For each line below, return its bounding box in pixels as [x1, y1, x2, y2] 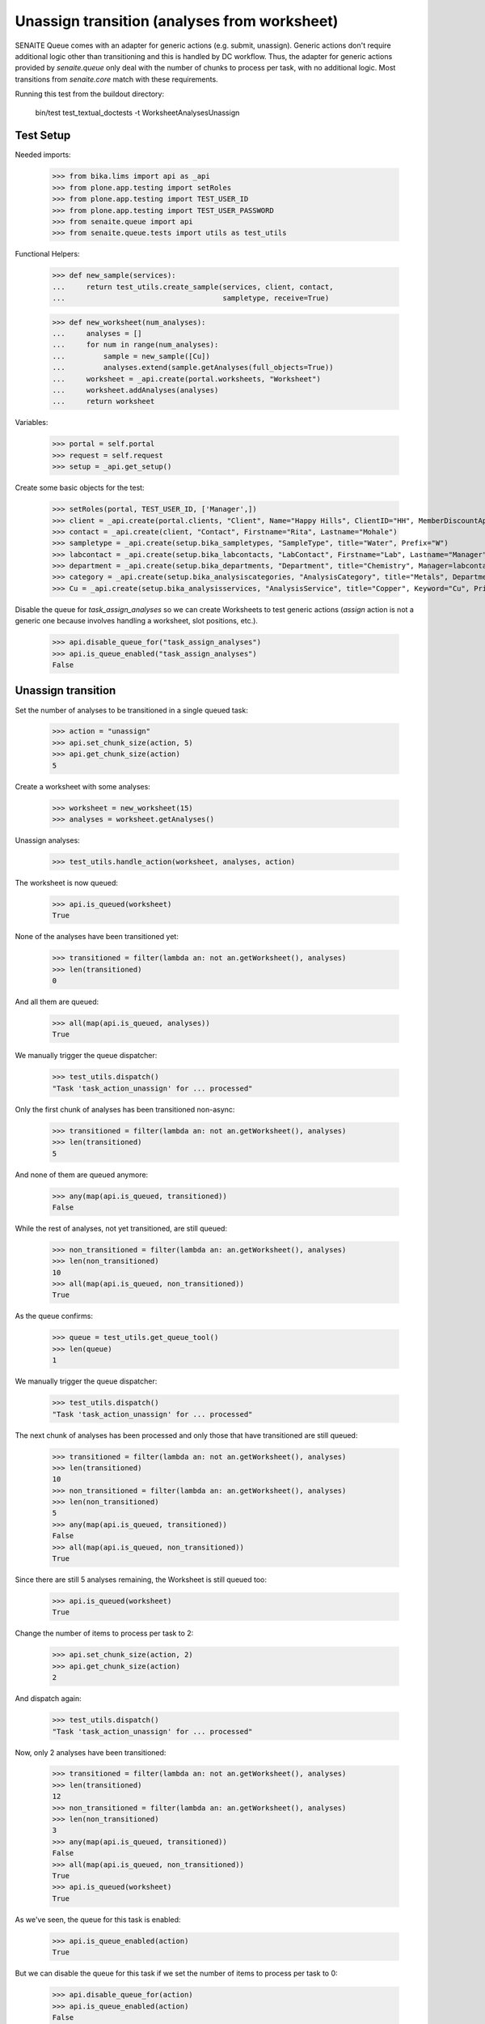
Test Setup [15, 129, 71, 142]
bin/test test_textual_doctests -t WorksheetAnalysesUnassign [35, 108, 240, 117]
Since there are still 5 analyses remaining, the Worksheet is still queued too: [15, 1575, 267, 1584]
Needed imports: [15, 150, 72, 159]
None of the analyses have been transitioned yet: [15, 932, 179, 942]
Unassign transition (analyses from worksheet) [15, 12, 339, 30]
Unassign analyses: [15, 836, 80, 845]
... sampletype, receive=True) [52, 294, 330, 303]
